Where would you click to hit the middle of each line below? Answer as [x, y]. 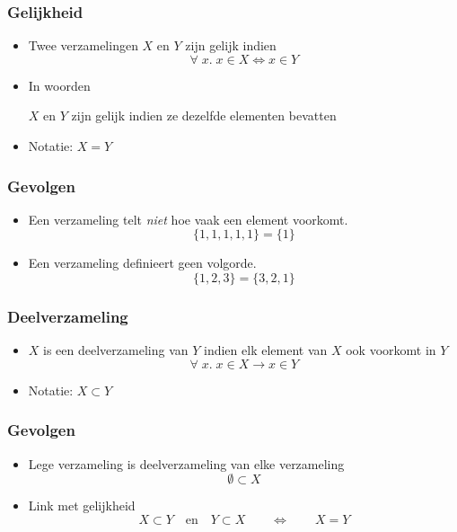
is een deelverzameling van [116, 350]
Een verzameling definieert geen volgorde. [142, 263]
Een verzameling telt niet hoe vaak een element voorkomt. [188, 219]
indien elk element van [266, 350]
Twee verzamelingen [83, 45]
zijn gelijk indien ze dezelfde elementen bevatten [204, 115]
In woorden [59, 85]
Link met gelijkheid [82, 505]
